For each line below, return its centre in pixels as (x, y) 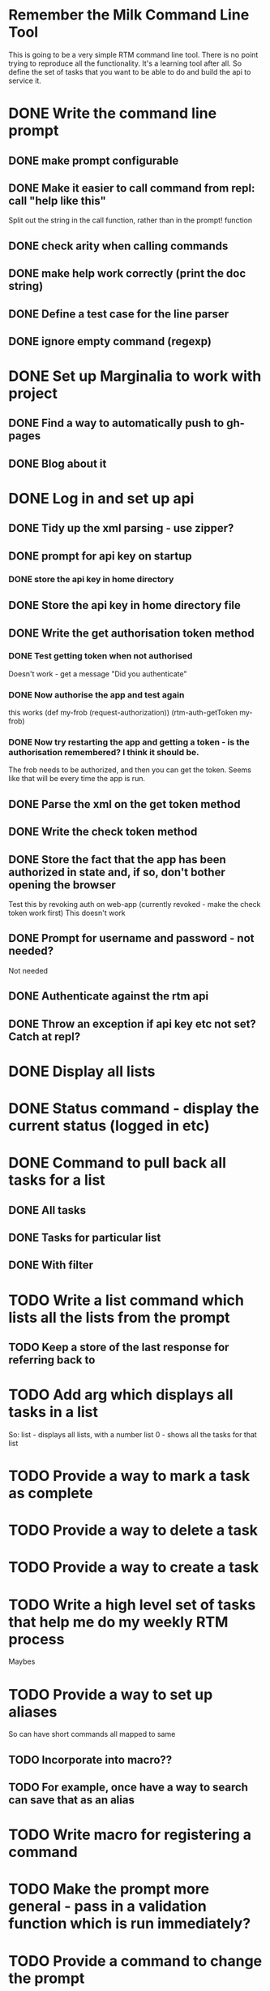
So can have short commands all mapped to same (92, 1734)
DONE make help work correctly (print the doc (127, 274)
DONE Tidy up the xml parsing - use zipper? (121, 528)
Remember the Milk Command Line (129, 15)
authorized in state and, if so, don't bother (117, 872)
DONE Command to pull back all (118, 1163)
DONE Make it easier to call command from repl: (132, 188)
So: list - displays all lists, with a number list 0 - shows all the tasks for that (133, 1434)
